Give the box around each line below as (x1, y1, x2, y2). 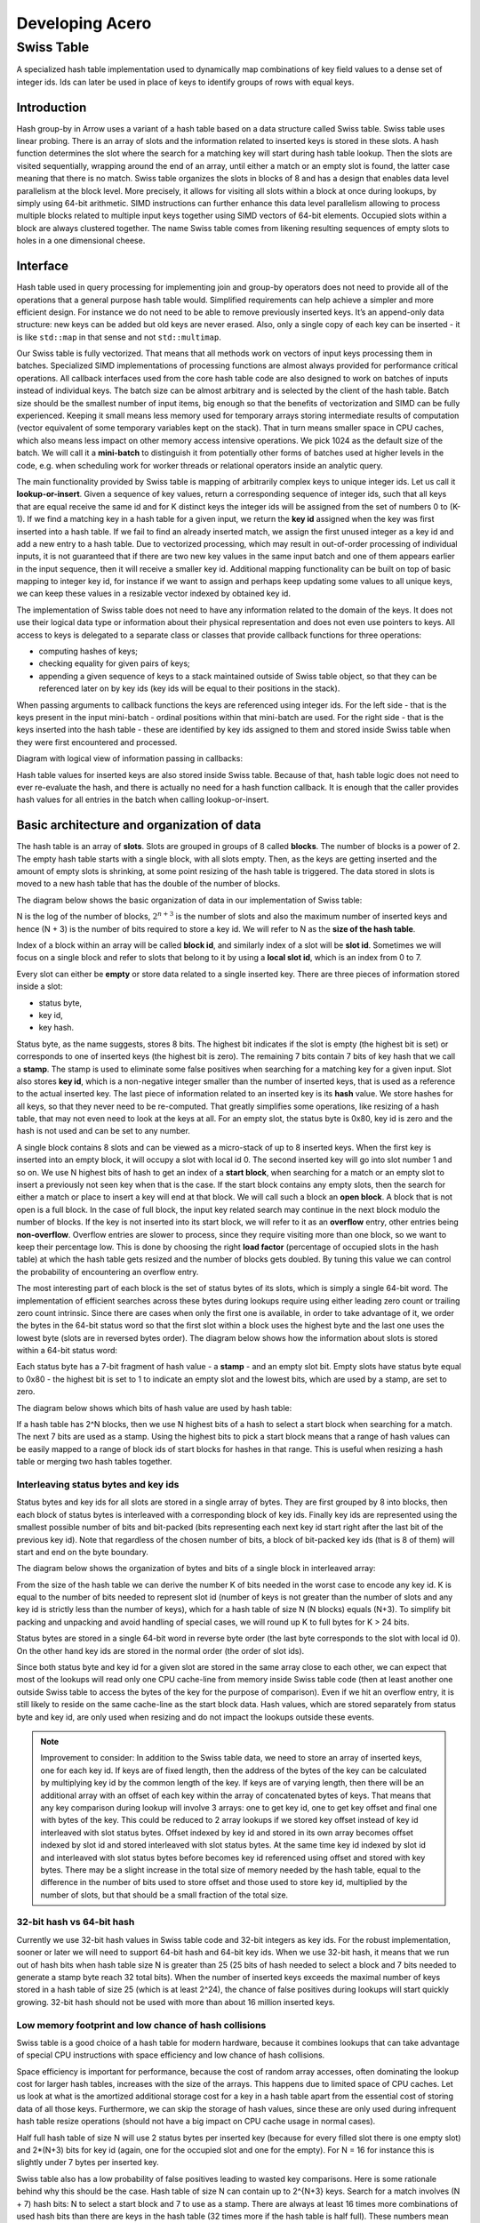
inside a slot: (16, 981, 63, 991)
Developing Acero (16, 13, 152, 33)
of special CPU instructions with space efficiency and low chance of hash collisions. (16, 2050, 325, 2060)
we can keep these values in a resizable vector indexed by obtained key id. (16, 588, 291, 599)
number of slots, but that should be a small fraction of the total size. (40, 1890, 289, 1900)
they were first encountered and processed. (16, 736, 178, 747)
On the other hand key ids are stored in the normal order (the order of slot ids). (16, 1645, 305, 1656)
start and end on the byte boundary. (16, 1546, 148, 1557)
